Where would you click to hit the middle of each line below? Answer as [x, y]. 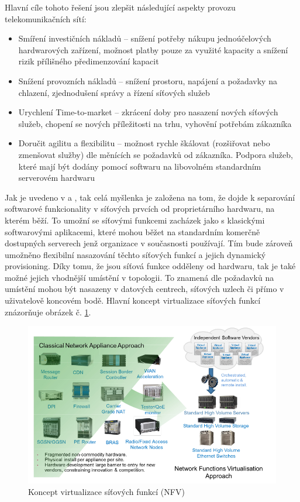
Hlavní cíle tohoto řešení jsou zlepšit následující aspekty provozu [120, 7]
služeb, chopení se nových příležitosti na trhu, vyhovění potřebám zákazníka [155, 123]
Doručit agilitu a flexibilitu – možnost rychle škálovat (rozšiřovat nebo [144, 143]
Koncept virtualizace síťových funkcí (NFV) [106, 491]
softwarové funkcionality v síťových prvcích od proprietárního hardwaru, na [140, 209]
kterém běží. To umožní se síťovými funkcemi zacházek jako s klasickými [135, 220]
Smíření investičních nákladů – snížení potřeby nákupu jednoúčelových [145, 38]
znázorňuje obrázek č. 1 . [48, 312]
